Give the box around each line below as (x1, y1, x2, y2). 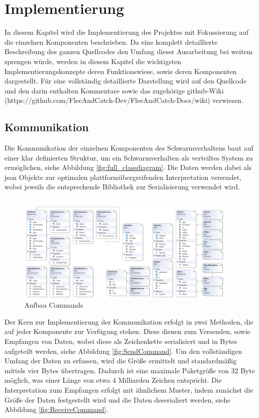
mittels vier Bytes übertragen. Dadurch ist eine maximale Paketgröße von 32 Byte (4, 365, 255, 375)
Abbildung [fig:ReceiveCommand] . (4, 404, 108, 415)
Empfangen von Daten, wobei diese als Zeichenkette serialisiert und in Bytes (4, 336, 238, 346)
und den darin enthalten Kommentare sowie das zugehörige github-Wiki (4, 85, 224, 95)
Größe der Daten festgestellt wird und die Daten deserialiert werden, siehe (4, 394, 231, 405)
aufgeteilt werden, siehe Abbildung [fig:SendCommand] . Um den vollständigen (4, 345, 242, 356)
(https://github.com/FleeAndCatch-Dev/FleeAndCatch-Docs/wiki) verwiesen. (4, 95, 244, 105)
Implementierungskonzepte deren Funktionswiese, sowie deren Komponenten (4, 66, 237, 76)
